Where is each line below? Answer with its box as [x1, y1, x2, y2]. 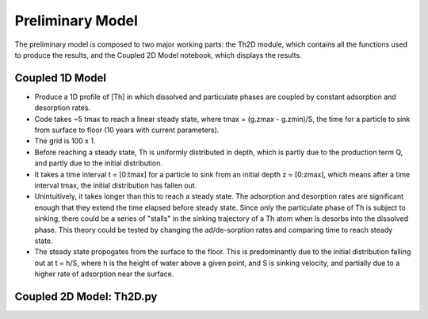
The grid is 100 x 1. [34, 136, 96, 146]
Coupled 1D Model [14, 71, 107, 85]
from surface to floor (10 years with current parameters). [34, 125, 220, 135]
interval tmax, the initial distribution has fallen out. [34, 180, 197, 190]
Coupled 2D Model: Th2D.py [14, 290, 158, 303]
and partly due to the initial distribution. [34, 158, 162, 168]
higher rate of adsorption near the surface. [34, 269, 174, 279]
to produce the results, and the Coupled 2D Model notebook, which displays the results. [14, 50, 302, 59]
